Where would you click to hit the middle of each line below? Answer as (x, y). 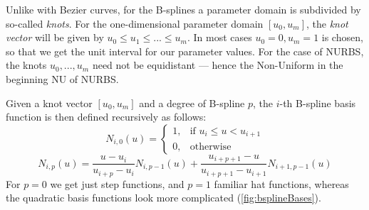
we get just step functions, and (117, 183)
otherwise (211, 147)
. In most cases (220, 37)
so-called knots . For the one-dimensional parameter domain (135, 23)
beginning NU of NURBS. (62, 78)
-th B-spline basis (318, 103)
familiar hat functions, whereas (281, 183)
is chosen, (342, 37)
